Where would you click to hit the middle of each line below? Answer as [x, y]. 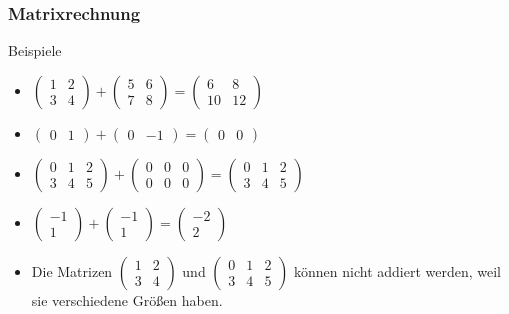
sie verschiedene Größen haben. [127, 299]
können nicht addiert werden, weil [398, 270]
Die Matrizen [72, 270]
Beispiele [35, 50]
